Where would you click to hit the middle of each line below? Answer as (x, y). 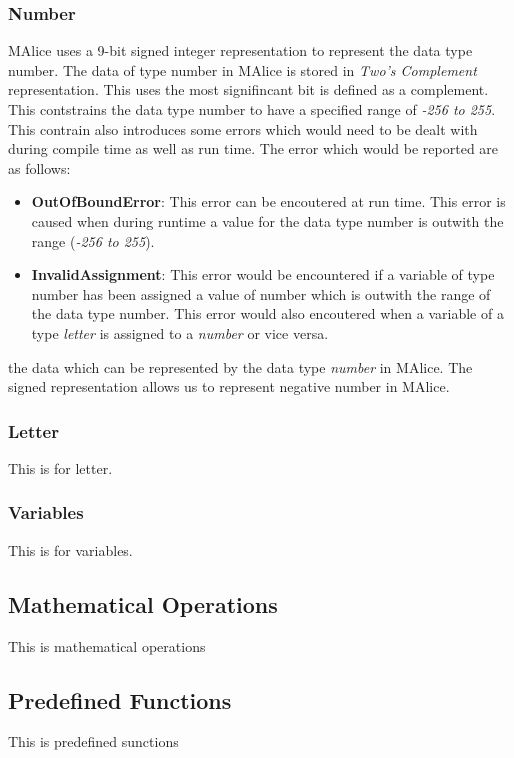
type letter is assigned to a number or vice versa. (180, 332)
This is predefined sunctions (93, 741)
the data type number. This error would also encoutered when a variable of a (267, 313)
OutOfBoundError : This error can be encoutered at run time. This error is (268, 201)
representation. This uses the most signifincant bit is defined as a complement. (248, 89)
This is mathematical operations (107, 645)
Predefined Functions (120, 699)
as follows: (39, 167)
